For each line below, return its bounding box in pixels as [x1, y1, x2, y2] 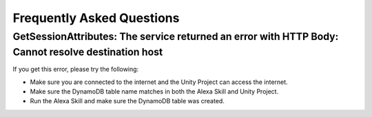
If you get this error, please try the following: [12, 65, 139, 74]
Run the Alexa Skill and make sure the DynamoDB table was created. [30, 97, 225, 105]
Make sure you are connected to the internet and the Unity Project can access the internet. [30, 78, 289, 86]
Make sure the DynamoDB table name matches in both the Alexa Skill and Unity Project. [30, 87, 279, 96]
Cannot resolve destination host [12, 45, 163, 58]
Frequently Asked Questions [12, 10, 180, 25]
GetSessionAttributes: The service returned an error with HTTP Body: [12, 30, 339, 43]
